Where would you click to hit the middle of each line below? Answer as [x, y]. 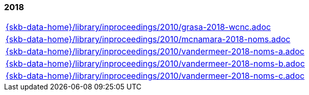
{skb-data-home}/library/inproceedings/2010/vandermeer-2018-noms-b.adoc [155, 64]
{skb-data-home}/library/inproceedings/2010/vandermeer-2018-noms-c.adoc [155, 76]
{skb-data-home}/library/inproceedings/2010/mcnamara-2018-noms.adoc [148, 39]
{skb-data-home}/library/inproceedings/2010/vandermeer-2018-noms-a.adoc [155, 52]
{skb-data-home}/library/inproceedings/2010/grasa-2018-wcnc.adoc [138, 27]
